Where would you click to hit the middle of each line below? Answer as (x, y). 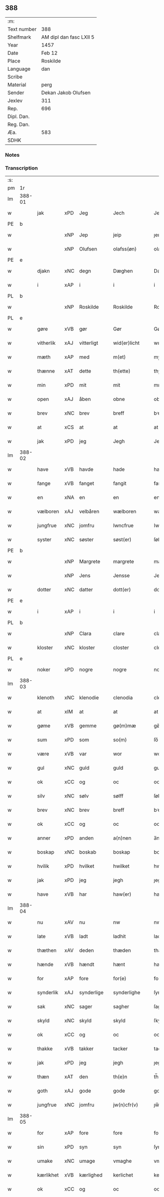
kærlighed (91, 1175)
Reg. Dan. (19, 124)
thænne (46, 371)
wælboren (125, 511)
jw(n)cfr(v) (125, 1105)
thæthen (47, 950)
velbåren (89, 511)
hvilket (87, 866)
